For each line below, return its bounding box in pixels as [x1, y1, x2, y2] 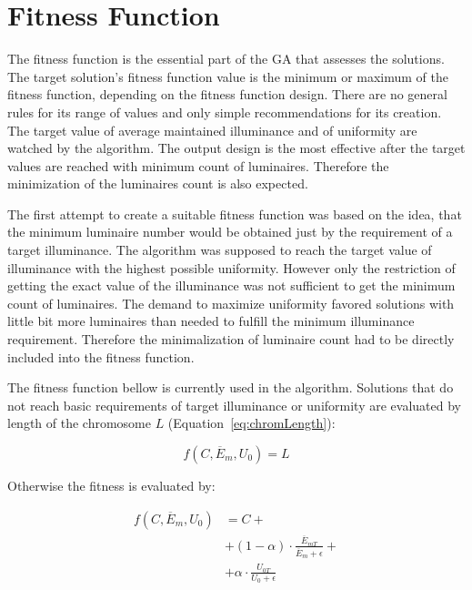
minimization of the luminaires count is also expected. [7, 174, 308, 193]
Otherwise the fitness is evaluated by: [7, 476, 216, 494]
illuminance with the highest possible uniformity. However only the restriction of [7, 258, 456, 277]
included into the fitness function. [7, 347, 195, 366]
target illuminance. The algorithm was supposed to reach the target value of [7, 240, 432, 259]
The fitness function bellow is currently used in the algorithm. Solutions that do [7, 378, 454, 397]
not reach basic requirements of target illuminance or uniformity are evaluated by [7, 395, 461, 414]
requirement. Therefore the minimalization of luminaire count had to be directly [7, 330, 455, 349]
